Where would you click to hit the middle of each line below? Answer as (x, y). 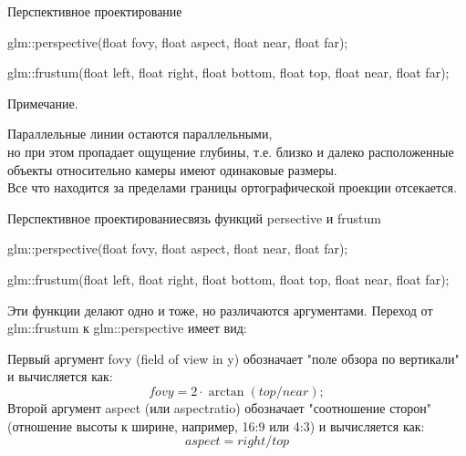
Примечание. (43, 103)
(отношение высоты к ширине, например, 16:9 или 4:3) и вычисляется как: (216, 425)
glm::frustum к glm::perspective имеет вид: (127, 328)
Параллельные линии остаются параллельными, (140, 134)
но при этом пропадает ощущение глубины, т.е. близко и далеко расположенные (231, 151)
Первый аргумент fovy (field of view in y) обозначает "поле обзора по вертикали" (233, 358)
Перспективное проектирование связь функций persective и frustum (194, 218)
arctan (226, 392)
